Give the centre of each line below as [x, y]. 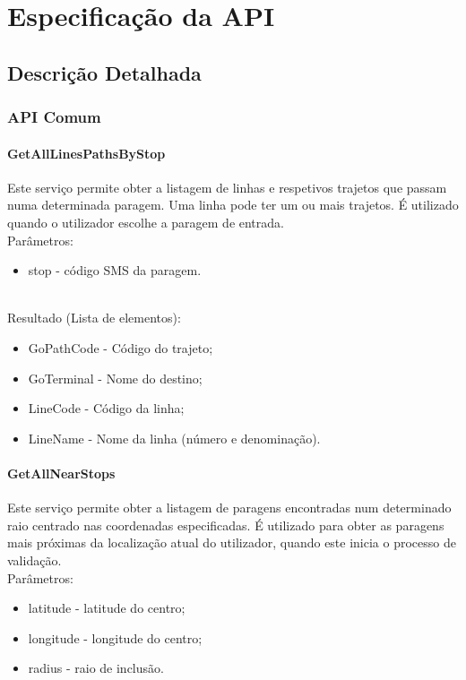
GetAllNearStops [61, 473]
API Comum [54, 117]
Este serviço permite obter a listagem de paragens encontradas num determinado [229, 508]
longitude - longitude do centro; [115, 637]
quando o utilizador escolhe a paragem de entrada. [146, 222]
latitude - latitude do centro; [107, 608]
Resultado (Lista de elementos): [94, 318]
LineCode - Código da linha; [106, 408]
